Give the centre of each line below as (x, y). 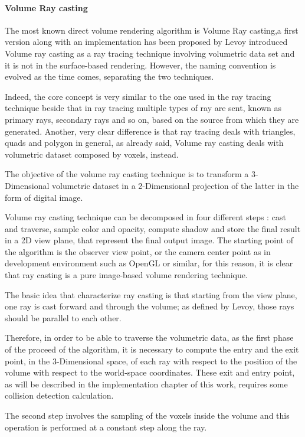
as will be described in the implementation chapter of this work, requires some (146, 384)
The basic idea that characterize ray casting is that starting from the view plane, (151, 294)
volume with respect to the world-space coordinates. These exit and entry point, (150, 372)
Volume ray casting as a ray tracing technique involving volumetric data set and (150, 53)
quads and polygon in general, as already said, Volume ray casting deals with (144, 143)
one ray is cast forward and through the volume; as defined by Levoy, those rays (150, 306)
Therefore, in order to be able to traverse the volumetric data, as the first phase (149, 337)
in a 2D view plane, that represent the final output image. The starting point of (149, 240)
